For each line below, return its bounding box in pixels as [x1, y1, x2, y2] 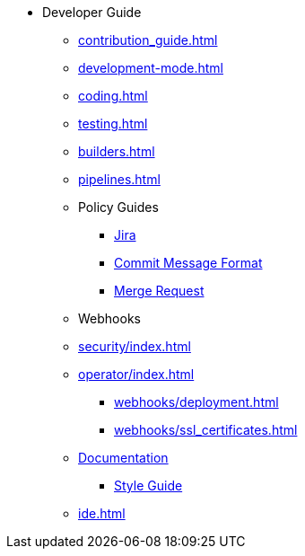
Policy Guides [78, 199, 159, 215]
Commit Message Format [114, 255, 263, 270]
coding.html [78, 88, 148, 103]
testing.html [78, 116, 148, 131]
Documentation [78, 450, 169, 465]
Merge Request [114, 283, 205, 298]
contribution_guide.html [78, 32, 218, 48]
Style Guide [114, 478, 183, 493]
